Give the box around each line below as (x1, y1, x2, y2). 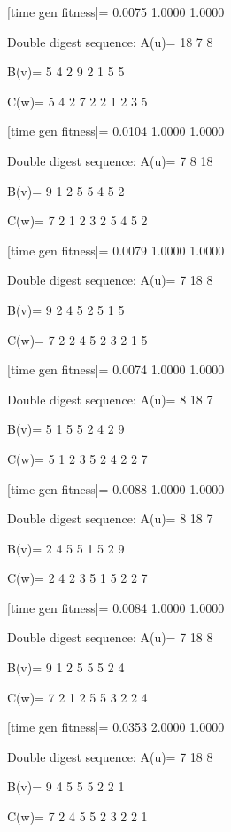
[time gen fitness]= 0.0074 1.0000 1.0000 (7, 360, 225, 379)
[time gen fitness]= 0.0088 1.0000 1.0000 (7, 479, 225, 498)
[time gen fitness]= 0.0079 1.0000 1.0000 (7, 240, 225, 259)
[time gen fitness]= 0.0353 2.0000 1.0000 (7, 718, 225, 736)
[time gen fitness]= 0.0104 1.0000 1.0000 (7, 122, 225, 140)
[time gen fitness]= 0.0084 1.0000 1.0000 (7, 598, 225, 616)
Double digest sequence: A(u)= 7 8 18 (7, 151, 213, 169)
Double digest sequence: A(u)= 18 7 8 (7, 32, 213, 51)
